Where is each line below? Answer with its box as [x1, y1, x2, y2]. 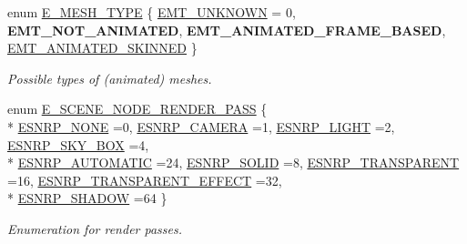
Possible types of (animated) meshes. [7, 68, 212, 87]
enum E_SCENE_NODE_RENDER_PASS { [7, 99, 268, 118]
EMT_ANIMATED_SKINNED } [7, 38, 198, 57]
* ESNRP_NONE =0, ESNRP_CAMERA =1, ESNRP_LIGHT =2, [7, 117, 395, 136]
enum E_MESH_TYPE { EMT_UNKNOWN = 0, [7, 3, 296, 21]
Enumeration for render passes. [7, 219, 182, 238]
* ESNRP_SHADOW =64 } [7, 188, 168, 208]
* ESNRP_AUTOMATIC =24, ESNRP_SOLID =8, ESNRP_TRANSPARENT [7, 153, 460, 172]
